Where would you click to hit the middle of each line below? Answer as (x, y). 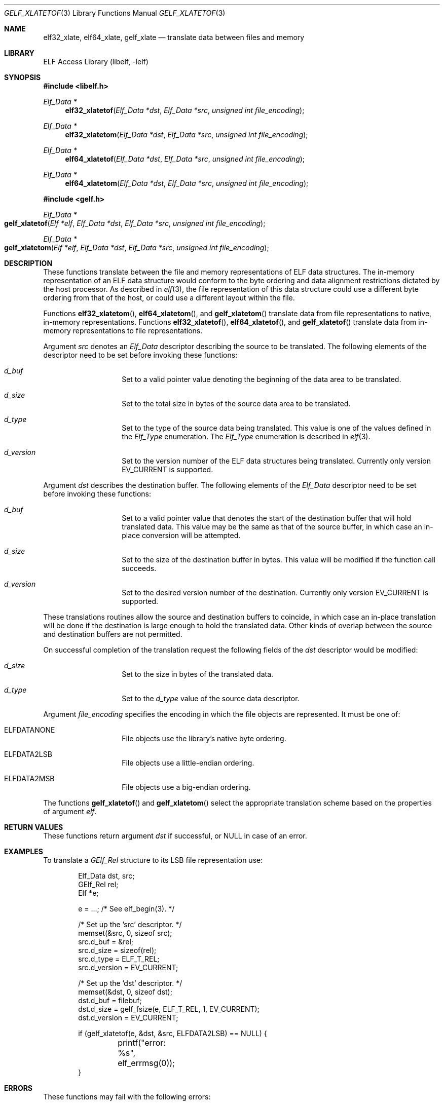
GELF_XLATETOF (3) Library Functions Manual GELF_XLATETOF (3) (115, 13)
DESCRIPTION (28, 263)
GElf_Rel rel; (98, 884)
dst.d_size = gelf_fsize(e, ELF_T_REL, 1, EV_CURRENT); (169, 1009)
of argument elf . (70, 811)
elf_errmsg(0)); (146, 1063)
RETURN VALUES (34, 827)
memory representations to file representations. (123, 331)
